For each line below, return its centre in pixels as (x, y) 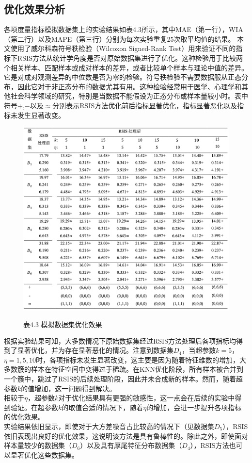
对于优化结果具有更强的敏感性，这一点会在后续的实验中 (147, 398)
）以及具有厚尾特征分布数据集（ (131, 445)
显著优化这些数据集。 (44, 455)
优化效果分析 (34, 9)
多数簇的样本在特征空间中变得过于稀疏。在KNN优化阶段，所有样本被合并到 (124, 369)
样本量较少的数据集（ (38, 445)
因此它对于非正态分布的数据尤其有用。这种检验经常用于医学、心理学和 (129, 86)
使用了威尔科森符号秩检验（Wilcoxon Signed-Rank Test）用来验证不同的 (123, 48)
